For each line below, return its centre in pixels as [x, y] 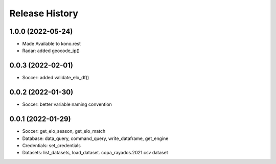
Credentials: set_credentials [52, 145]
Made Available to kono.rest [52, 44]
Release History [44, 13]
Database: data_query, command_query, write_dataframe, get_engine [95, 138]
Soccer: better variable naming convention [67, 104]
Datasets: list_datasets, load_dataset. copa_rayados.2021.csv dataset [95, 153]
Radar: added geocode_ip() [51, 51]
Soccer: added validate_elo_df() [56, 78]
